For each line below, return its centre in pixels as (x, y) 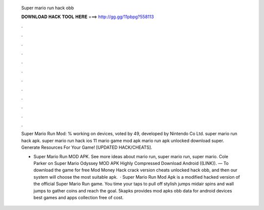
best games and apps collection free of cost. (79, 197)
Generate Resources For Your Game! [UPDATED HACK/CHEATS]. (87, 147)
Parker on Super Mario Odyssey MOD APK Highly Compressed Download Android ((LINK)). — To (131, 163)
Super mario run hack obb (48, 8)
